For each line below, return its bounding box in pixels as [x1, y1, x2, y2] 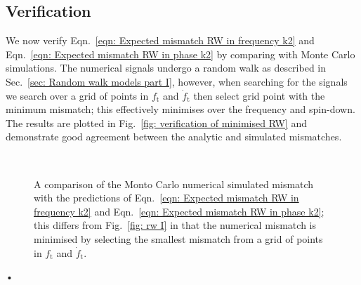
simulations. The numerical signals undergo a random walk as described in [6, 60, 327, 75]
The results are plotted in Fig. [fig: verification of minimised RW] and [6, 115, 307, 130]
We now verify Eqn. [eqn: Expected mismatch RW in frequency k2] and [6, 33, 315, 48]
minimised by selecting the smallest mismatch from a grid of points [34, 231, 323, 246]
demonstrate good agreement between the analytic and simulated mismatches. [6, 129, 342, 144]
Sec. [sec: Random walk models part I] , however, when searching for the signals [6, 74, 348, 88]
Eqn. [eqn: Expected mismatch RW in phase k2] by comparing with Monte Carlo [6, 46, 355, 61]
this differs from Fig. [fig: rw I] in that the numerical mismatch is [34, 218, 316, 232]
